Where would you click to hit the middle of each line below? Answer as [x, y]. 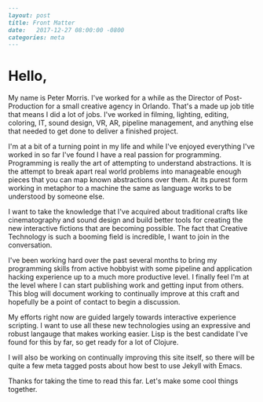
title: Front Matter [42, 23]
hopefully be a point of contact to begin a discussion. [94, 302]
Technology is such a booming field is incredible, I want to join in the [119, 237]
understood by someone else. [56, 196]
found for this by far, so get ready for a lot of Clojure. [93, 342]
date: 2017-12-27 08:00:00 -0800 [66, 30]
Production [26, 106]
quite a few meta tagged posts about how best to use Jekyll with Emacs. [125, 366]
